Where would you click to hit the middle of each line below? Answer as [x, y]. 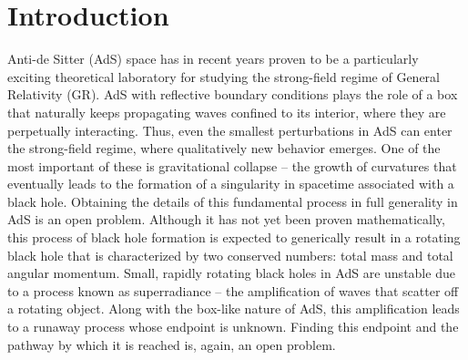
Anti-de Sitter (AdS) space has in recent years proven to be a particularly [213, 59]
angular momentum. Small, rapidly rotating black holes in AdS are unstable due [231, 273]
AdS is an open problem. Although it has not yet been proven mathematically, [226, 219]
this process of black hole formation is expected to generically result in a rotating [234, 237]
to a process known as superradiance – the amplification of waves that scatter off [233, 290]
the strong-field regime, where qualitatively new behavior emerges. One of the [224, 148]
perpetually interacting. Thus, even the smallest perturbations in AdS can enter [230, 130]
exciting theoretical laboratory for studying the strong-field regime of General [224, 76]
